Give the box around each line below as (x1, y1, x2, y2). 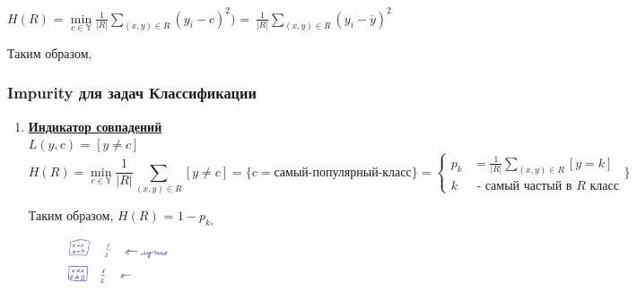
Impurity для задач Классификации (7, 81, 257, 104)
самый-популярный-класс (274, 166, 412, 179)
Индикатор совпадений (28, 116, 162, 135)
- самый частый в (476, 180, 572, 193)
